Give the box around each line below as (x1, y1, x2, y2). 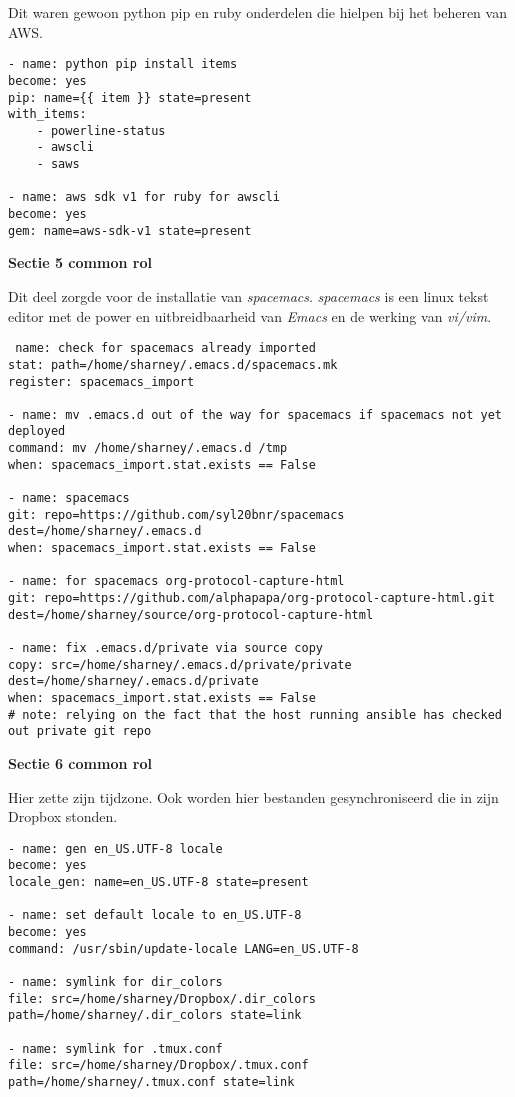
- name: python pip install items (8, 57, 238, 72)
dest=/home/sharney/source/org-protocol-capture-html (8, 607, 374, 622)
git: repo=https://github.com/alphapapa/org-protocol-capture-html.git (8, 591, 495, 606)
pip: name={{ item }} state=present (8, 90, 252, 105)
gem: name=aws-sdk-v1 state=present (8, 223, 252, 238)
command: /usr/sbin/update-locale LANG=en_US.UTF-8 (8, 941, 359, 956)
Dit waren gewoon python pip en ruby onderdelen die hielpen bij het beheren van (8, 2, 507, 22)
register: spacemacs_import (8, 374, 195, 389)
